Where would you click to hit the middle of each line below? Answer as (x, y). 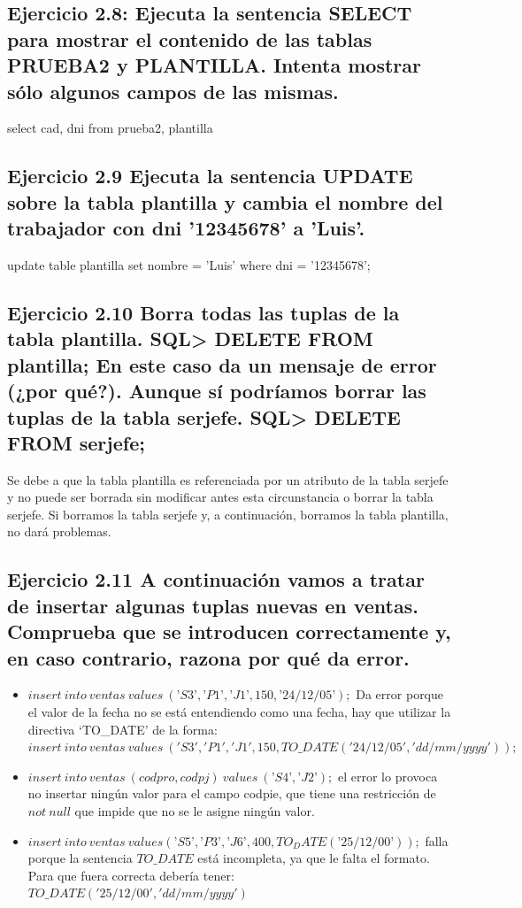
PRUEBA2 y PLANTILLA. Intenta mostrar (214, 65)
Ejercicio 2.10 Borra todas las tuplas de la (203, 312)
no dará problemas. (59, 531)
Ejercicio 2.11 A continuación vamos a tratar (216, 579)
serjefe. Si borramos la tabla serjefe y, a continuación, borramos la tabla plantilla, (228, 514)
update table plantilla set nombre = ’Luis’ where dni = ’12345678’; (189, 264)
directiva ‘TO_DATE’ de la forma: (123, 729)
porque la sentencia (80, 858)
